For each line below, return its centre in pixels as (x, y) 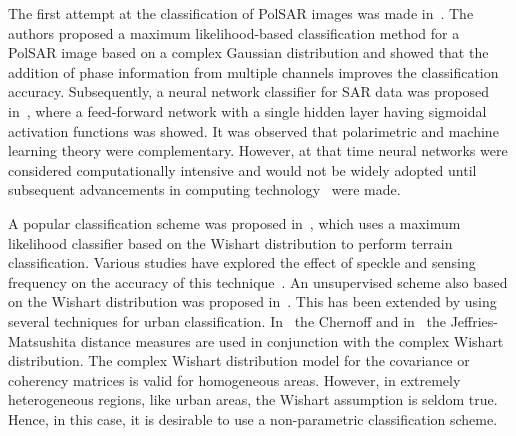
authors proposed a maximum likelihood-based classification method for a (234, 32)
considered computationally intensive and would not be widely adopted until (242, 169)
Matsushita (42, 340)
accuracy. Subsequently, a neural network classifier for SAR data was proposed (249, 91)
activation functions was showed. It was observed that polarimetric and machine (253, 130)
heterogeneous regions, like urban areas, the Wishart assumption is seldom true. (253, 399)
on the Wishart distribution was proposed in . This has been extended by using (252, 301)
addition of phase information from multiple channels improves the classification (253, 71)
